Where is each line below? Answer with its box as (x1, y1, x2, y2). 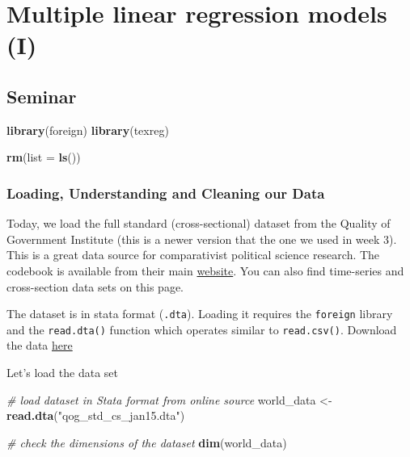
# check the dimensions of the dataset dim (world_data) (6, 434, 287, 451)
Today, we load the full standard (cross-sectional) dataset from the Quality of (6, 215, 391, 232)
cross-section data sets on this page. (6, 278, 184, 295)
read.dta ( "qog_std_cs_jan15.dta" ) (6, 407, 185, 424)
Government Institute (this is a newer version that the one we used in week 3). (6, 230, 397, 247)
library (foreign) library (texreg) (6, 121, 169, 138)
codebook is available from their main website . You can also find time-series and (6, 262, 404, 279)
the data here (6, 337, 73, 354)
